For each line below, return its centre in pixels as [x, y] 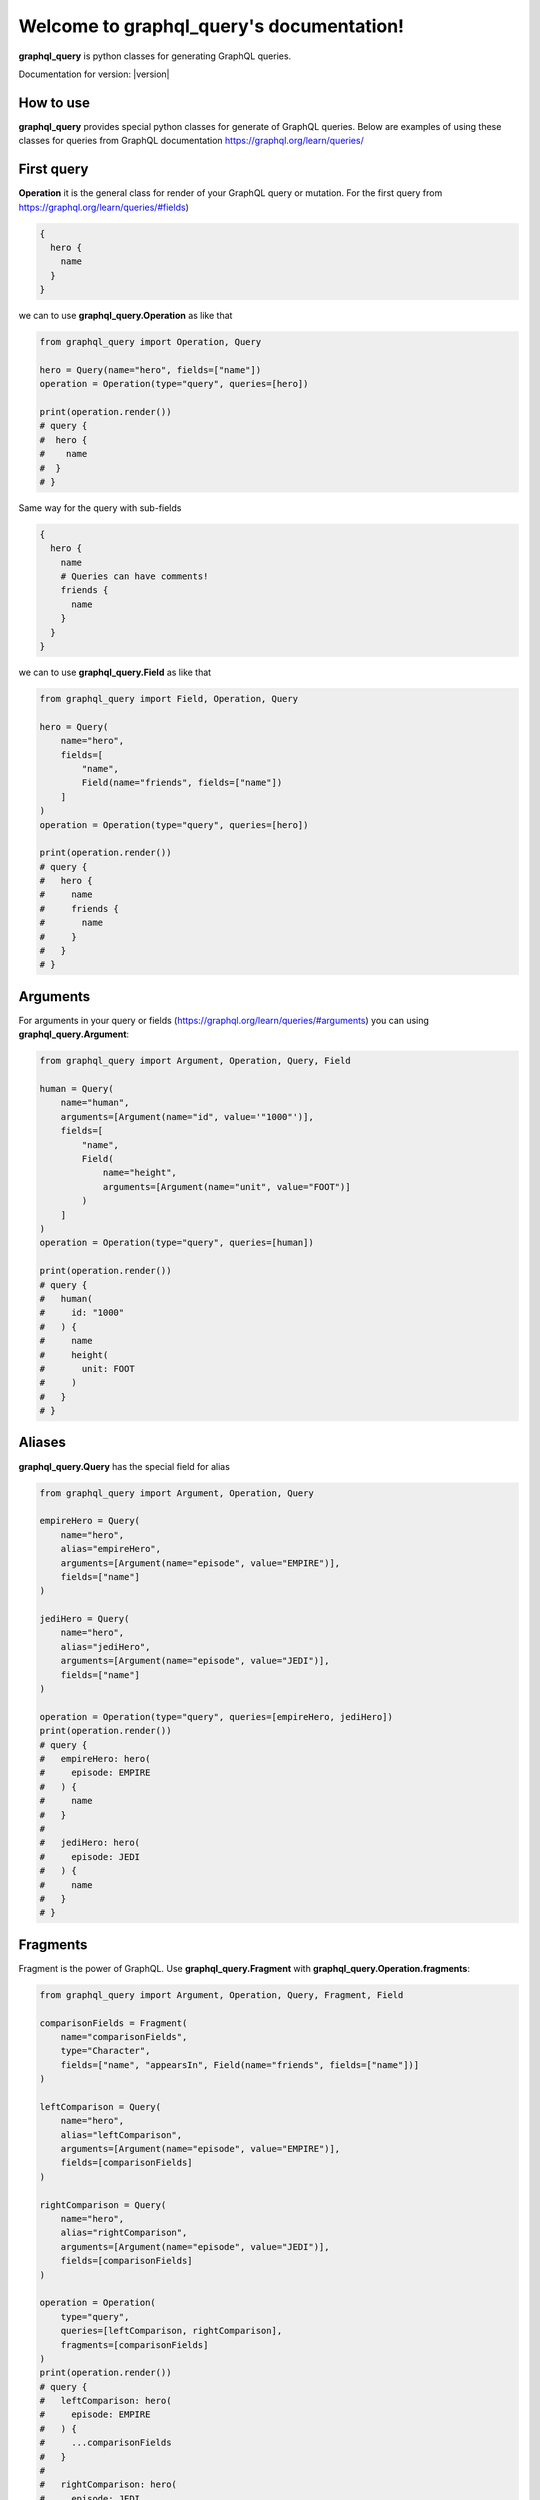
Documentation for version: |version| [94, 74]
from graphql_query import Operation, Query [150, 342]
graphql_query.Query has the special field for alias [124, 1466]
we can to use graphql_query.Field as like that [115, 672]
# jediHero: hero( [89, 1843]
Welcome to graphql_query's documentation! [211, 26]
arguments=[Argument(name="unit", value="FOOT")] [226, 1186]
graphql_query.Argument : [74, 1034]
